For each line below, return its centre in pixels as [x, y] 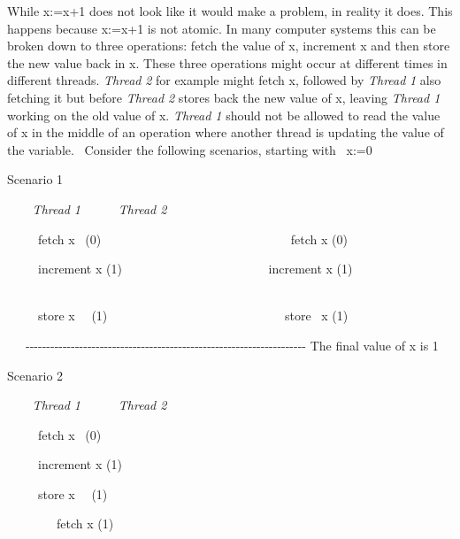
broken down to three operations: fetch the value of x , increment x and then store [229, 46]
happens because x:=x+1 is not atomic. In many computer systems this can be [222, 28]
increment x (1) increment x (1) [195, 269]
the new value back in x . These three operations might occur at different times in [227, 62]
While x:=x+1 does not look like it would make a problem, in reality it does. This [230, 11]
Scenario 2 [35, 375]
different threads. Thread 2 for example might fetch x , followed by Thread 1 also [224, 80]
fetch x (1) [85, 524]
